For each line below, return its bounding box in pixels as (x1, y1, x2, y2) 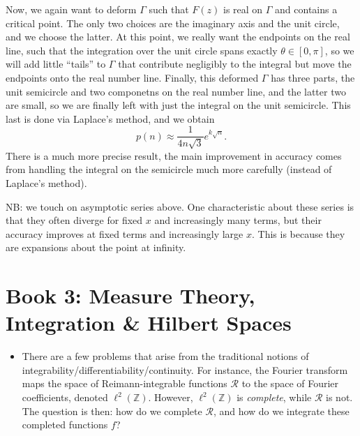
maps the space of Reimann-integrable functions (22, 376, 227, 391)
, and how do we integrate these (213, 403, 350, 418)
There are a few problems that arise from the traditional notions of (22, 349, 309, 363)
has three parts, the (271, 70, 355, 84)
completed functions (22, 417, 108, 432)
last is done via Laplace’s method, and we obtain (6, 111, 215, 126)
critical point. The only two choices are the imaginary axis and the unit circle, (6, 15, 340, 30)
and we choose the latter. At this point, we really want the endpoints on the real (6, 29, 350, 44)
